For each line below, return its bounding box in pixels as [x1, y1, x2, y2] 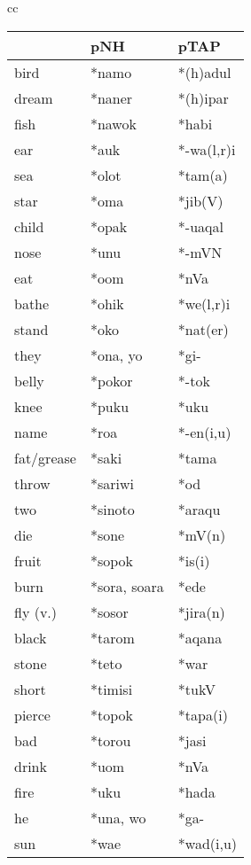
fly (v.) [14, 601, 58, 622]
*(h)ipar [177, 87, 229, 108]
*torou [90, 729, 131, 751]
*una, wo [90, 807, 146, 828]
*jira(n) [177, 601, 225, 622]
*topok [90, 704, 133, 725]
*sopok [90, 549, 134, 571]
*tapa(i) [177, 704, 228, 725]
